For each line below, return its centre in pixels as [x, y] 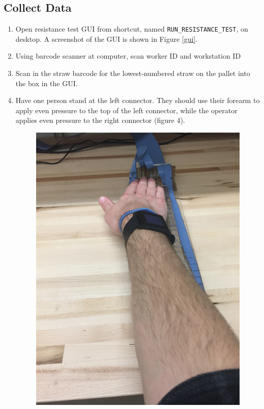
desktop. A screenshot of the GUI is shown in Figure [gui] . [107, 39]
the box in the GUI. [47, 83]
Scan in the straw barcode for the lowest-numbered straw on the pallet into [133, 73]
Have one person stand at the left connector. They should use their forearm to [138, 100]
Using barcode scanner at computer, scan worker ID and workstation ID [128, 56]
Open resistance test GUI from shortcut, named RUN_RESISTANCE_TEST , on [132, 29]
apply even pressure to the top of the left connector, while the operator [126, 110]
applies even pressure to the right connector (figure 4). [100, 120]
